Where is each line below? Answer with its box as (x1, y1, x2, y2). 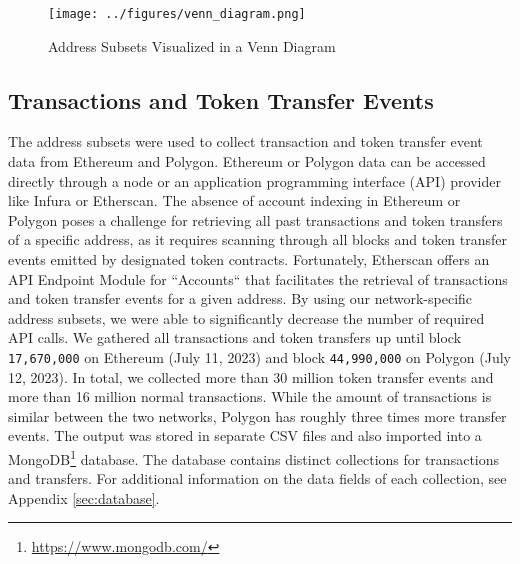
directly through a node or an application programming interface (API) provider (8, 170, 501, 191)
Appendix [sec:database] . (8, 487, 160, 508)
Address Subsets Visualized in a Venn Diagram (48, 35, 336, 56)
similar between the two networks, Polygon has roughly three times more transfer (8, 405, 507, 426)
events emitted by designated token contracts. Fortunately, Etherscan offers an (8, 249, 490, 270)
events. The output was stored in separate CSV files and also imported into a (8, 425, 482, 446)
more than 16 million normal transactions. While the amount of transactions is (8, 386, 492, 407)
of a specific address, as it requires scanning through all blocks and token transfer (8, 229, 508, 250)
